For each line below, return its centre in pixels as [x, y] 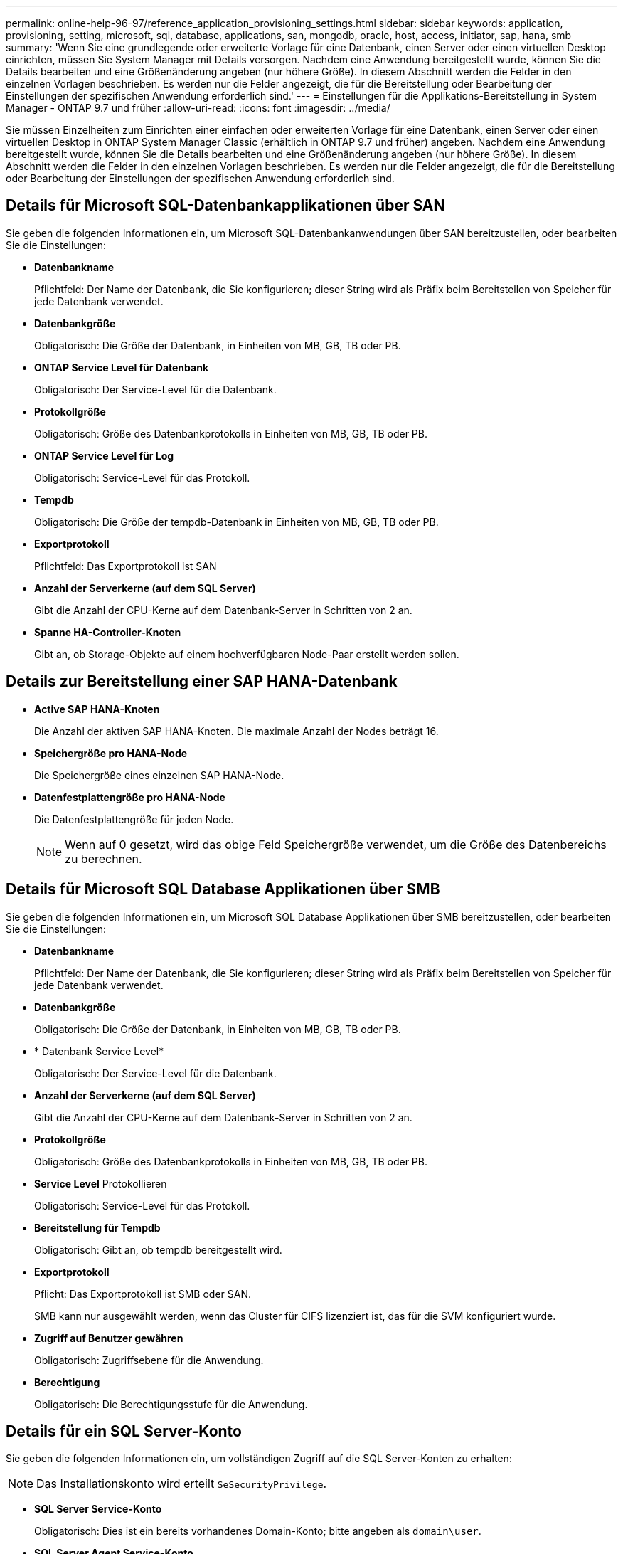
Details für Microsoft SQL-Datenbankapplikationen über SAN [225, 206]
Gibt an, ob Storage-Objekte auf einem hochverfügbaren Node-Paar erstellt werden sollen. [247, 654]
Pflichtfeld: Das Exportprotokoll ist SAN [126, 566]
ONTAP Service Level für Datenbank [122, 367]
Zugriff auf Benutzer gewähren [109, 1338]
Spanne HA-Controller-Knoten [108, 632]
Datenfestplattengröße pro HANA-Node [130, 797]
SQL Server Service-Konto [98, 1509]
